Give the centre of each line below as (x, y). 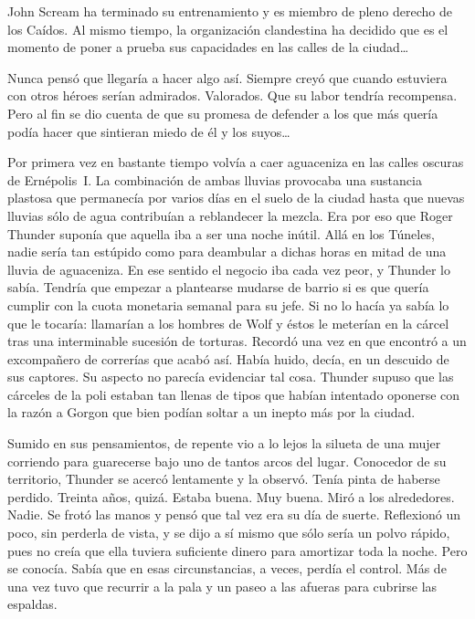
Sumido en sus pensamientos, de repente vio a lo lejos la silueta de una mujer (224, 443)
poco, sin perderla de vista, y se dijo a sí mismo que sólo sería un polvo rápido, (229, 533)
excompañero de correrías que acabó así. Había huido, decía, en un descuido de (228, 358)
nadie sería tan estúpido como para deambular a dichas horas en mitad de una (227, 252)
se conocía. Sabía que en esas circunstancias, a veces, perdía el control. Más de (227, 568)
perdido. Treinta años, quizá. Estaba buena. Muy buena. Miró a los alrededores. (231, 496)
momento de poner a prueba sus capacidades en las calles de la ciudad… (208, 47)
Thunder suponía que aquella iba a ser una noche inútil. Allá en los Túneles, (221, 233)
